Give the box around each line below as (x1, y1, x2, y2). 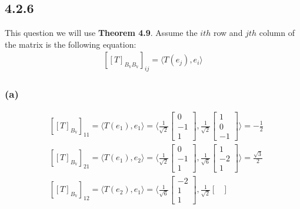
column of (259, 26, 295, 39)
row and (213, 26, 243, 39)
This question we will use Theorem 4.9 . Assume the (5, 26, 198, 39)
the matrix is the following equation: (5, 38, 136, 50)
